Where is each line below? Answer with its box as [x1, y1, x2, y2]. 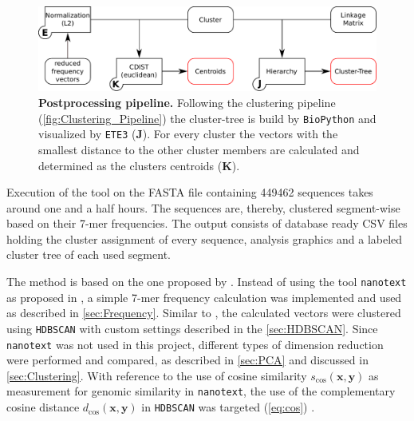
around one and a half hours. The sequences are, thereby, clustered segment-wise [6, 199, 400, 216]
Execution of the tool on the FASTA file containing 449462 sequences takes [6, 184, 373, 201]
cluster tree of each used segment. [6, 246, 171, 263]
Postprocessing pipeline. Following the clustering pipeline [38, 94, 336, 110]
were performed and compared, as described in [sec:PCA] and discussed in [6, 351, 369, 368]
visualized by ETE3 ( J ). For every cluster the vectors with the [38, 125, 338, 142]
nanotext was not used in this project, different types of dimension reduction [6, 336, 384, 352]
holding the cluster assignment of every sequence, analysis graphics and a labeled [6, 230, 403, 247]
